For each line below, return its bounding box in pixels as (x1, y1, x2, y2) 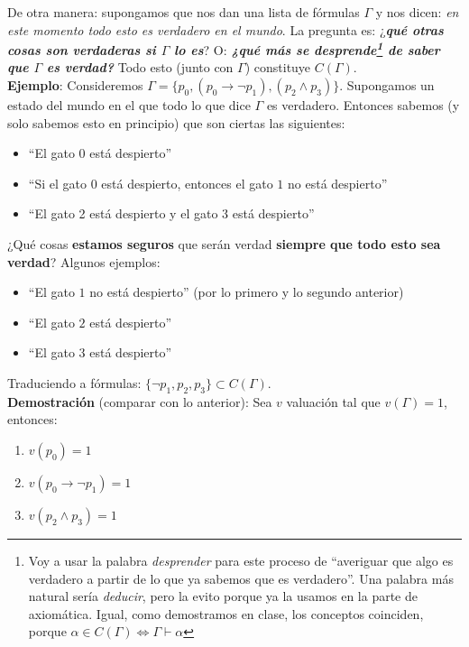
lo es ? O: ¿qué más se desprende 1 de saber (174, 38, 440, 59)
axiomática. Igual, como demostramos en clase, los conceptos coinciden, (28, 604, 424, 623)
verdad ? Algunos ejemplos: (7, 252, 161, 271)
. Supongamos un (339, 76, 435, 95)
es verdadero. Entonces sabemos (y (266, 96, 460, 115)
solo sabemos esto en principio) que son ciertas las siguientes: (7, 113, 345, 132)
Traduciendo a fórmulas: (7, 373, 142, 392)
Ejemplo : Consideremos (7, 76, 143, 95)
